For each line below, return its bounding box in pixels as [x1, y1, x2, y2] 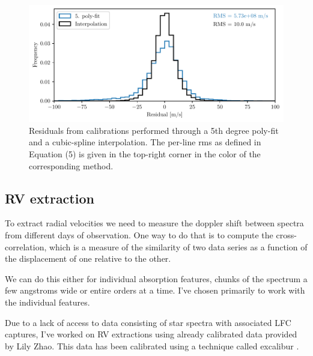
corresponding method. [29, 159, 114, 172]
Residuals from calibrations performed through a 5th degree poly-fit [29, 124, 279, 136]
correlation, [5, 240, 47, 253]
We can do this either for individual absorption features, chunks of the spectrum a [5, 272, 308, 285]
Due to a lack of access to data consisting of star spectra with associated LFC [5, 316, 291, 328]
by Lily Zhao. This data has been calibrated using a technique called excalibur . [5, 339, 299, 352]
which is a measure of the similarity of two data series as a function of [49, 240, 308, 253]
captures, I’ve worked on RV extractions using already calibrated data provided [5, 328, 297, 340]
